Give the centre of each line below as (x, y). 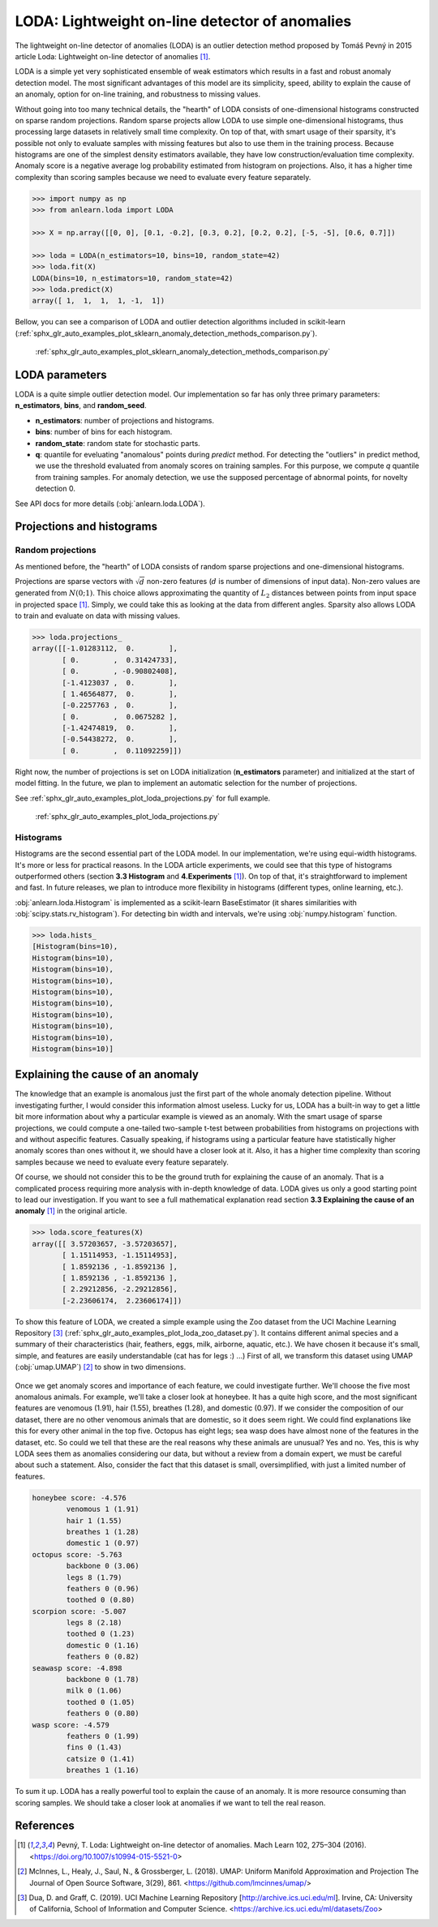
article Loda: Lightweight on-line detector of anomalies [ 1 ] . (113, 56)
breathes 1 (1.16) (103, 1770)
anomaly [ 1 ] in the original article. (71, 1211)
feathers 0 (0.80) (103, 1714)
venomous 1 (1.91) (103, 1509)
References (45, 1826)
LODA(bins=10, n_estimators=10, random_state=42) (133, 278)
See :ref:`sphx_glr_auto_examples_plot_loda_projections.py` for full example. (143, 798)
